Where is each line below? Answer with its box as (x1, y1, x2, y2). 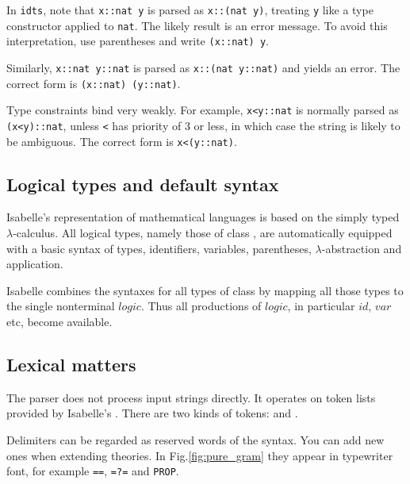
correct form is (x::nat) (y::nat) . (6, 75, 181, 91)
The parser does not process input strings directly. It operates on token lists (6, 389, 376, 405)
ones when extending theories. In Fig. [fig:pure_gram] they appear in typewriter (6, 447, 393, 463)
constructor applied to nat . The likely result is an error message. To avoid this (6, 17, 388, 33)
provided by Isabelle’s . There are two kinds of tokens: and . (6, 405, 298, 421)
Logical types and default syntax (6, 171, 279, 196)
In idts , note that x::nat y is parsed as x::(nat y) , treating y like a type (6, 2, 374, 17)
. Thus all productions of (140, 298, 262, 314)
